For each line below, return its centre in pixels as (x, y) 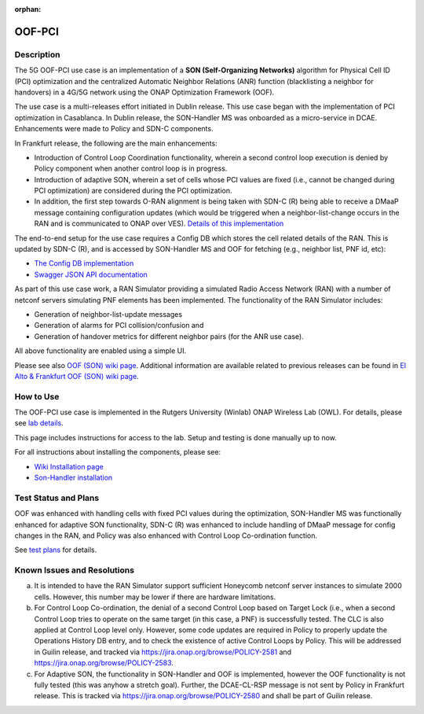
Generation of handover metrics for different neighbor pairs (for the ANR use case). (169, 336)
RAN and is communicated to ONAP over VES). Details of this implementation (159, 223)
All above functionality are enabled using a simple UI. (101, 351)
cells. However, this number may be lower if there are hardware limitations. (155, 597)
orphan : (28, 9)
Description (37, 54)
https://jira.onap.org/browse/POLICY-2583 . (104, 663)
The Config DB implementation (84, 263)
